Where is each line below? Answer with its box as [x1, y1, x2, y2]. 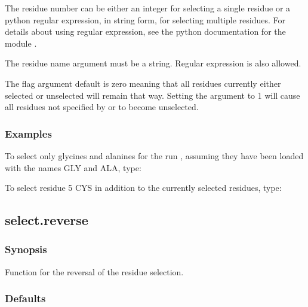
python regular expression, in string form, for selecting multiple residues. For [5, 13, 286, 26]
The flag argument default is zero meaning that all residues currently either [5, 77, 281, 89]
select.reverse [5, 211, 88, 229]
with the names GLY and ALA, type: [5, 161, 141, 174]
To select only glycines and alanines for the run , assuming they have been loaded [5, 149, 304, 162]
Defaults [5, 291, 46, 306]
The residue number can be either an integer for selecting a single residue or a [5, 2, 291, 14]
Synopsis [5, 242, 47, 257]
